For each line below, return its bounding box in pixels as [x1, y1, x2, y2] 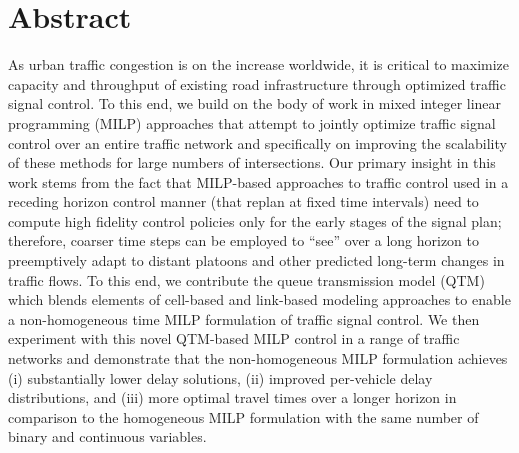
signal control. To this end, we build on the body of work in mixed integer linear [8, 93, 502, 114]
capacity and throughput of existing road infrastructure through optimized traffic [8, 73, 506, 94]
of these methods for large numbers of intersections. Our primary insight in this [8, 152, 496, 173]
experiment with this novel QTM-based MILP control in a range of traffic [8, 328, 460, 349]
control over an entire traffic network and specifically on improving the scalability [8, 132, 507, 153]
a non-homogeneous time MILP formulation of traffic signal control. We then [8, 308, 480, 329]
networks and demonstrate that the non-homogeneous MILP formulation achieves [8, 348, 508, 369]
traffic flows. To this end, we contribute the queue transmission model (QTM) [8, 269, 485, 290]
